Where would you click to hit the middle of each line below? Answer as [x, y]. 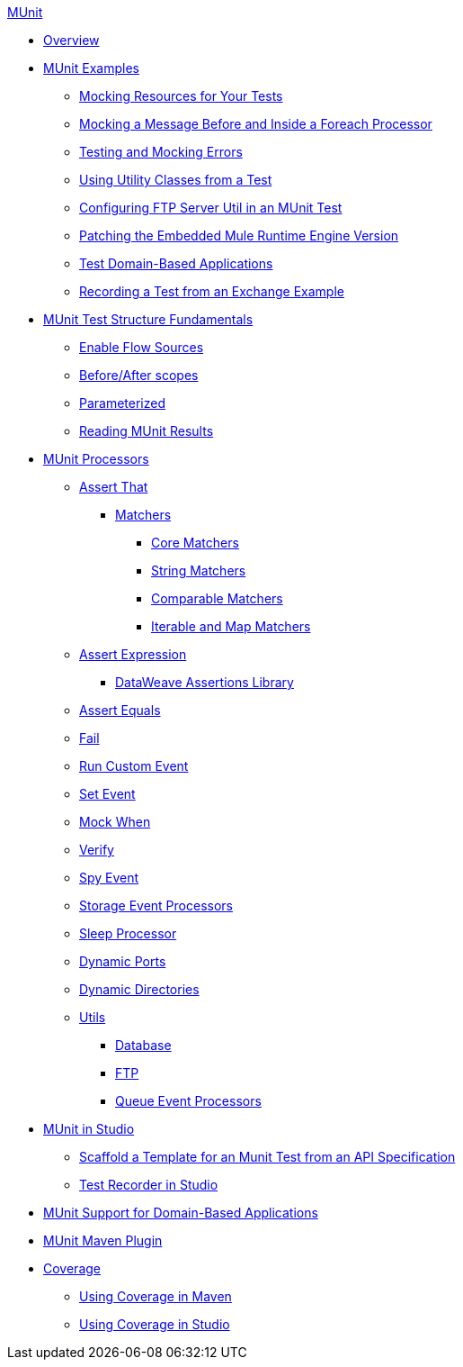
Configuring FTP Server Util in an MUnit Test [211, 208]
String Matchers [199, 570]
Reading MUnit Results [147, 431]
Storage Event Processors [156, 905]
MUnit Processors [96, 459]
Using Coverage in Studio [155, 1324]
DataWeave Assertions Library [205, 682]
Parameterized [123, 403]
